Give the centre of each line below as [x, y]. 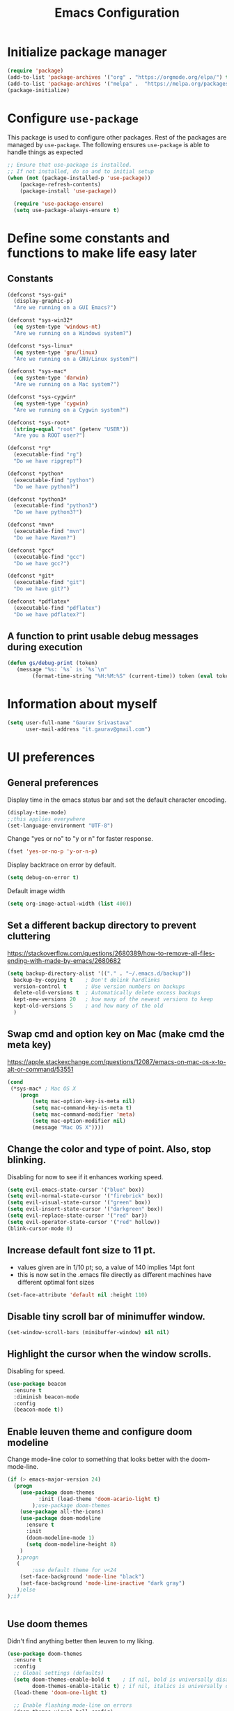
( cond [15, 1082]
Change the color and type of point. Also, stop [109, 1149]
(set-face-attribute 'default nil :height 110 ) [78, 1295]
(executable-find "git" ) [49, 583]
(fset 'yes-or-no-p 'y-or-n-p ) [53, 852]
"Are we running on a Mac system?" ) [67, 384]
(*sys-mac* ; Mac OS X [43, 1089]
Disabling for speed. [36, 1371]
